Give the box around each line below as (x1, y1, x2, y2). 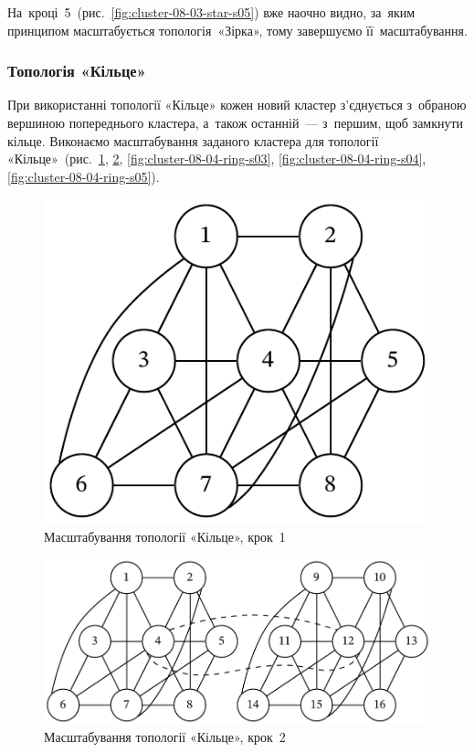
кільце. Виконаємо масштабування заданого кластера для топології (7, 131, 379, 150)
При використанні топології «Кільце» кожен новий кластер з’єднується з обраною (7, 95, 467, 114)
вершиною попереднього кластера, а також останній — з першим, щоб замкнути (7, 113, 464, 132)
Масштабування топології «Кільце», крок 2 (44, 727, 286, 747)
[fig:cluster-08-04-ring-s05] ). (7, 166, 160, 185)
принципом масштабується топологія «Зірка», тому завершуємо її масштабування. (7, 20, 468, 39)
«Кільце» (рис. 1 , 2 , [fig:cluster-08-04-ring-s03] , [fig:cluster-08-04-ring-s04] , (7, 149, 427, 168)
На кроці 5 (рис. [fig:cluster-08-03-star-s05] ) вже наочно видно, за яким (7, 3, 416, 21)
